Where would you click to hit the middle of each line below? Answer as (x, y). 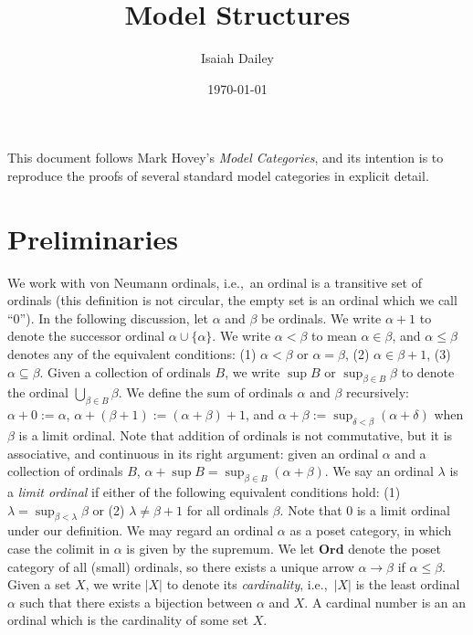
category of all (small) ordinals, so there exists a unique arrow (181, 566)
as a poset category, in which (371, 530)
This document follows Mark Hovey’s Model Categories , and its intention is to (226, 158)
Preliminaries (93, 238)
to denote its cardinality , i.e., (247, 584)
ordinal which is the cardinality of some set (128, 620)
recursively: (378, 392)
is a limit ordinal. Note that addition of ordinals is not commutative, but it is (236, 434)
